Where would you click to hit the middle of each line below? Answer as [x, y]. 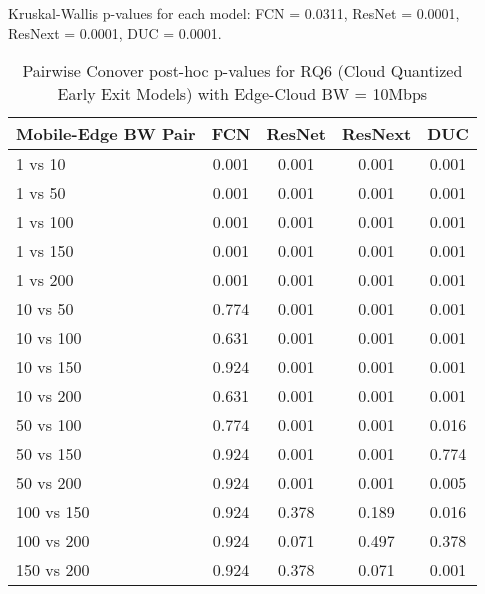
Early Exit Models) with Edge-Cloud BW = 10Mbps [242, 94]
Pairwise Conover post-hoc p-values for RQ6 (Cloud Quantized [242, 71]
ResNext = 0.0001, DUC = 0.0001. [115, 32]
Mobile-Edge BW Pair [106, 134]
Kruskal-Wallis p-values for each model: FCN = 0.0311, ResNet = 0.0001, [234, 13]
